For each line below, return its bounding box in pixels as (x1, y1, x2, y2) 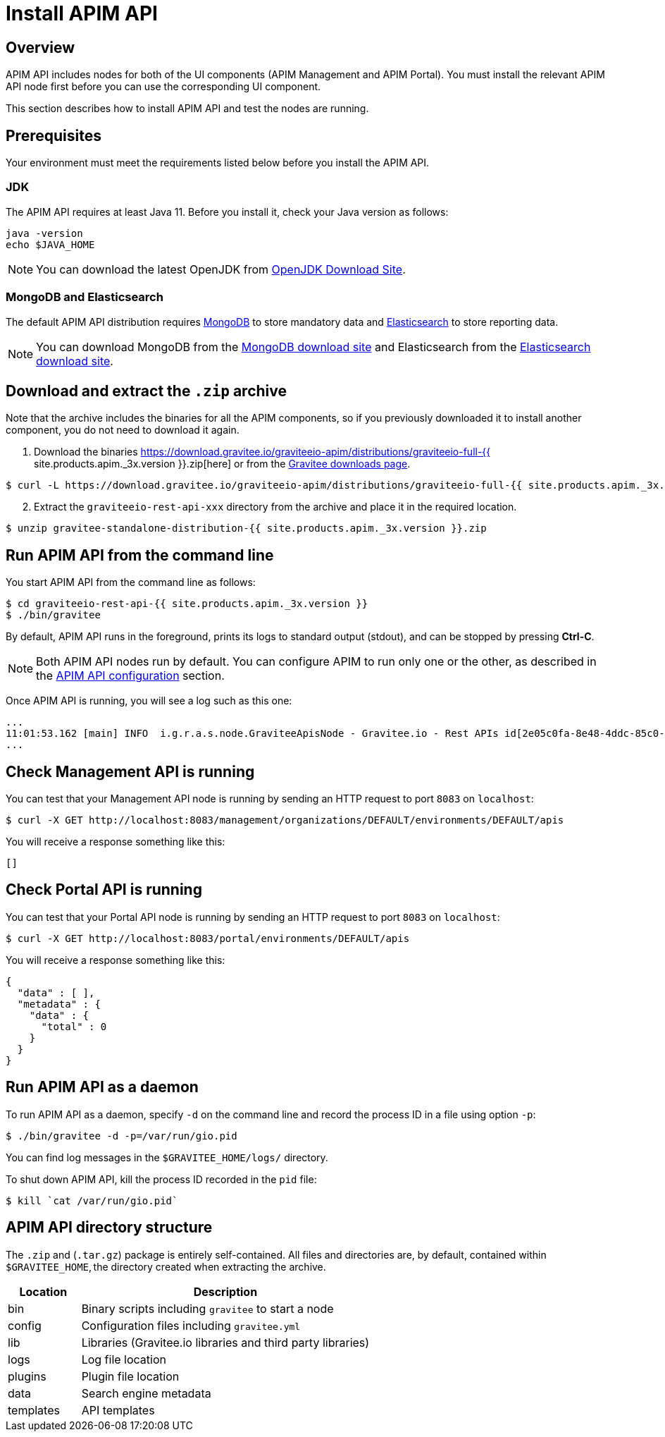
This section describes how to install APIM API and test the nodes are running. (6, 102, 369, 115)
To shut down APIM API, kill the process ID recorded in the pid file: (6, 1173, 317, 1185)
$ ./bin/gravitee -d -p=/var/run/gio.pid (6, 1130, 237, 1142)
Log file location (81, 1352, 166, 1366)
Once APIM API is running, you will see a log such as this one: (6, 695, 292, 707)
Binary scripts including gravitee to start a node (81, 1301, 334, 1316)
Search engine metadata (81, 1386, 211, 1400)
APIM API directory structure (6, 1218, 213, 1237)
